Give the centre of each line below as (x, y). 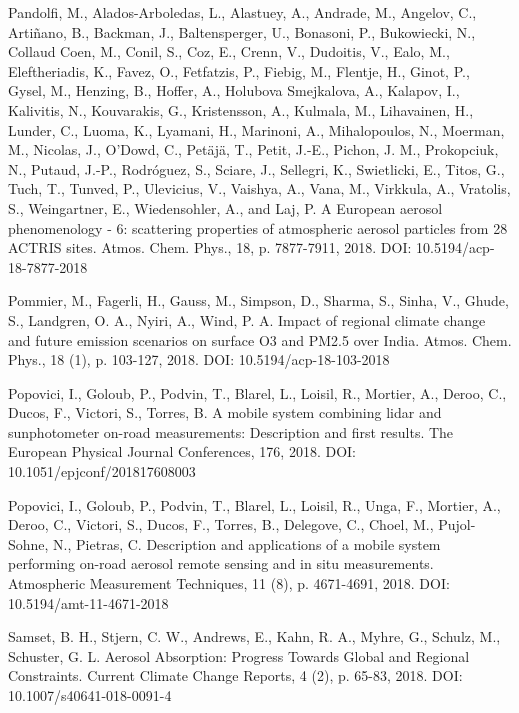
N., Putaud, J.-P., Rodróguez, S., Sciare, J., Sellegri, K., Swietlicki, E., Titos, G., (256, 168)
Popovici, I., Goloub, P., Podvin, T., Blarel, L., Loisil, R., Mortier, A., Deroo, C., (257, 392)
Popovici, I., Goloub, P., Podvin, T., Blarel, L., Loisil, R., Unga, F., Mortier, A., (254, 504)
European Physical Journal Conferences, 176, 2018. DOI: (182, 451)
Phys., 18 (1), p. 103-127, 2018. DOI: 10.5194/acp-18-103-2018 (199, 359)
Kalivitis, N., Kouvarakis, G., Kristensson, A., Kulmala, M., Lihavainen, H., (241, 109)
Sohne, (28, 543)
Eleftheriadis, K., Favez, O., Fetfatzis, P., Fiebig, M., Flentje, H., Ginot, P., (239, 70)
